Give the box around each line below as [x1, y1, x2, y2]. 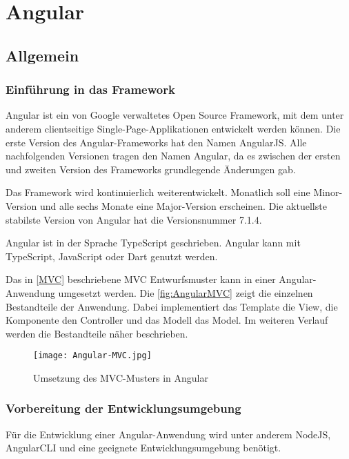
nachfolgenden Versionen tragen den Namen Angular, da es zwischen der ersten [6, 148, 341, 163]
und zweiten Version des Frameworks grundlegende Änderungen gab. [6, 162, 296, 176]
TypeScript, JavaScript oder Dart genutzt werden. [6, 248, 218, 263]
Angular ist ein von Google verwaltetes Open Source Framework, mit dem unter [6, 108, 344, 122]
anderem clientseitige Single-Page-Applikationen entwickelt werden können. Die [6, 121, 341, 135]
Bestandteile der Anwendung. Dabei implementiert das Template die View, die [6, 299, 338, 313]
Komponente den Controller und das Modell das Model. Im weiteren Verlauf [6, 313, 328, 327]
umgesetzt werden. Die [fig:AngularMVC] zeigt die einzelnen [58, 285, 313, 300]
